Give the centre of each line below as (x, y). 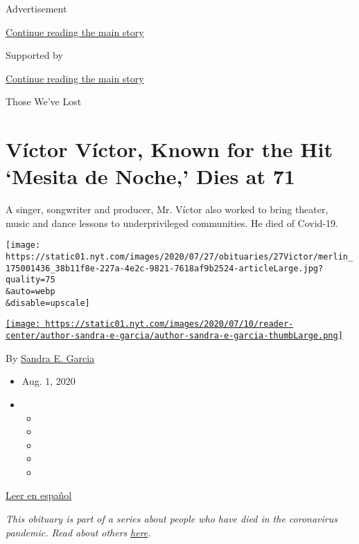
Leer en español (39, 495)
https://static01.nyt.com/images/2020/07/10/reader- (169, 324)
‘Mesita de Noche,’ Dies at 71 (150, 176)
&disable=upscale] (48, 303)
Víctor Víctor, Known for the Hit (169, 149)
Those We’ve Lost (44, 101)
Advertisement (36, 8)
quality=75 (30, 280)
